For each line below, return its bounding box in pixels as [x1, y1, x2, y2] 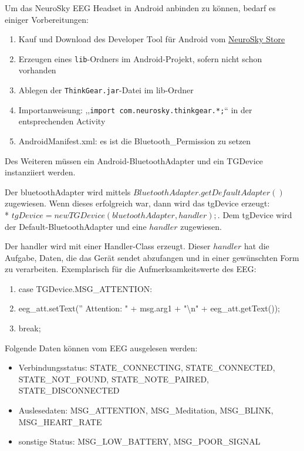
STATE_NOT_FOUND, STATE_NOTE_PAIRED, [18, 372, 209, 385]
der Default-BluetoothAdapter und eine [5, 220, 147, 232]
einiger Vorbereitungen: [5, 13, 89, 25]
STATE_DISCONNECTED [18, 384, 120, 396]
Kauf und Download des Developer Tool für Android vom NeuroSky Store [18, 33, 285, 45]
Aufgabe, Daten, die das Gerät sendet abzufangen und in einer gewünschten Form [5, 251, 299, 263]
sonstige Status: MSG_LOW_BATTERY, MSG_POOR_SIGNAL [18, 435, 261, 447]
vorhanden [18, 64, 56, 76]
